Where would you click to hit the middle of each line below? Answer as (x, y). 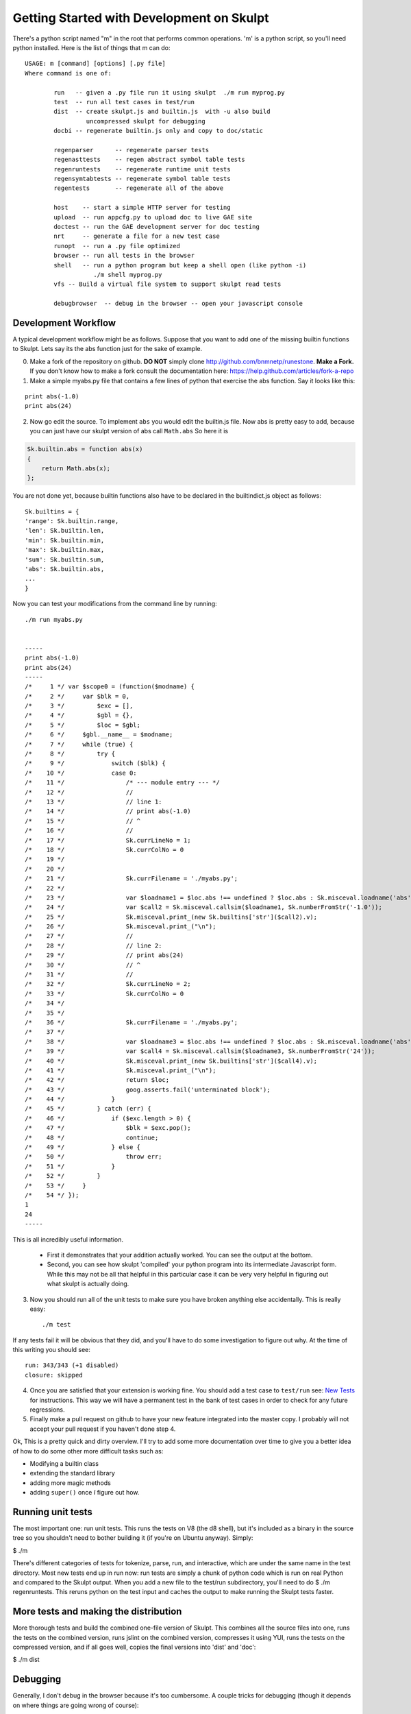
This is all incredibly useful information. (68, 1239)
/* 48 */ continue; (92, 1137)
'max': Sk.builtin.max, (65, 550)
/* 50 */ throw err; (94, 1157)
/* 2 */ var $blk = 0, (77, 696)
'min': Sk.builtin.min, (65, 540)
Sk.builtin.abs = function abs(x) (85, 449)
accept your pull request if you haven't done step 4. (103, 1429)
